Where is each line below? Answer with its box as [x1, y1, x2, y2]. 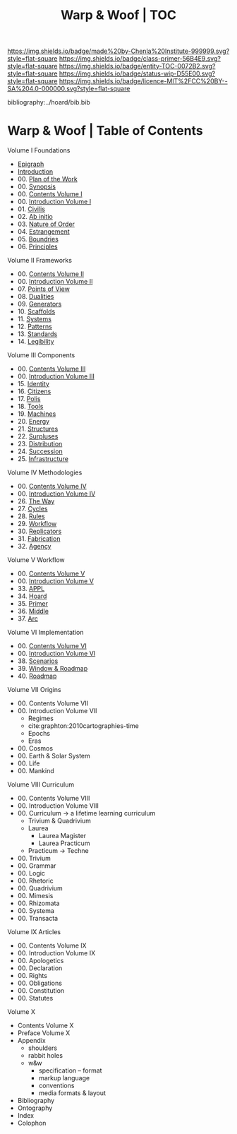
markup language [38, 1074, 90, 1082]
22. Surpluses [17, 432, 59, 441]
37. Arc [17, 614, 39, 623]
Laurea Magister [38, 832, 87, 840]
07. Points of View [17, 285, 71, 293]
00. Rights [17, 972, 48, 980]
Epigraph [17, 160, 44, 169]
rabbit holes [28, 1051, 63, 1060]
